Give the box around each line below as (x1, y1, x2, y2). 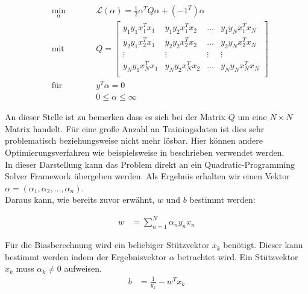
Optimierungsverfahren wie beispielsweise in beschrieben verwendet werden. (5, 145, 284, 158)
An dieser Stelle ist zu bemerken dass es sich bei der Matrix (5, 110, 226, 123)
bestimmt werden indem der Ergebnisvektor (5, 250, 167, 263)
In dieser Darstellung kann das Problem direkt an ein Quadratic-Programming (5, 158, 295, 170)
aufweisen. (64, 262, 102, 275)
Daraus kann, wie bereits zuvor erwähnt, (5, 193, 155, 206)
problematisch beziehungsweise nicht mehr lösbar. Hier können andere (5, 134, 263, 147)
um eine (237, 110, 267, 123)
